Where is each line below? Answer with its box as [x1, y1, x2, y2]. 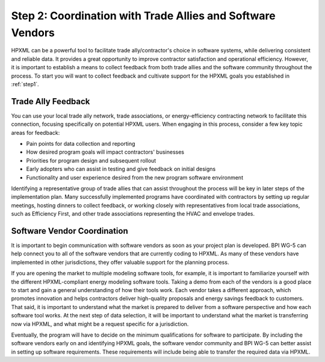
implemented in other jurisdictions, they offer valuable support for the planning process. [11, 258, 229, 266]
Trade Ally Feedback [11, 96, 90, 107]
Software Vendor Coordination [11, 226, 129, 236]
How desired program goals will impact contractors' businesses [26, 148, 185, 156]
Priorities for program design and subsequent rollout [26, 157, 156, 164]
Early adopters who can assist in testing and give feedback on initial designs [26, 166, 216, 173]
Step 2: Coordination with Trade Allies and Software [11, 9, 276, 22]
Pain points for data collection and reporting [26, 140, 135, 147]
